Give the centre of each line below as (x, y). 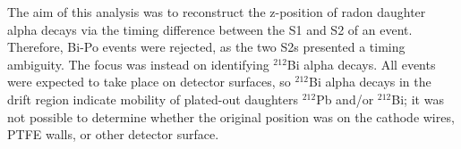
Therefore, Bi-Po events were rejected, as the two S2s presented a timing (206, 47)
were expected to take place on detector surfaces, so (149, 82)
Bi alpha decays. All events (361, 64)
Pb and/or (345, 99)
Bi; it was (418, 99)
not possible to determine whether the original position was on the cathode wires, (231, 116)
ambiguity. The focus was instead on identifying (138, 64)
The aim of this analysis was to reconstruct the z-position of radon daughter (217, 12)
